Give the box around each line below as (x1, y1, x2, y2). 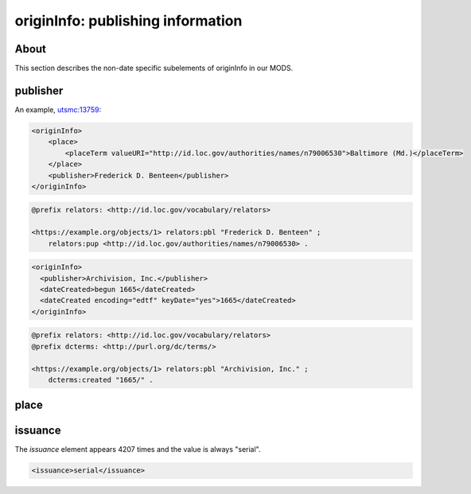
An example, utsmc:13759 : (14, 104, 102, 115)
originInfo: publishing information (14, 12, 243, 29)
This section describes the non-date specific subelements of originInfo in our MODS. (14, 64, 294, 73)
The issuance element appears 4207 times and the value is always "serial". (14, 445, 262, 454)
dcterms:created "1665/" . (48, 375, 154, 384)
